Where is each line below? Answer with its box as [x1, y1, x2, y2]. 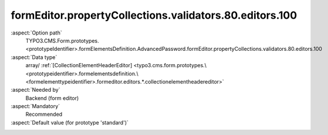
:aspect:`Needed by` [11, 86, 60, 94]
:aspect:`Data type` [11, 53, 58, 61]
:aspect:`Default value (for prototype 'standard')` [11, 119, 129, 126]
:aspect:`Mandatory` [11, 103, 60, 110]
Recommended [25, 111, 63, 118]
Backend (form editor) [25, 94, 79, 102]
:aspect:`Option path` [11, 29, 62, 36]
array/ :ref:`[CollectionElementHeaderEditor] [25, 62, 133, 69]
